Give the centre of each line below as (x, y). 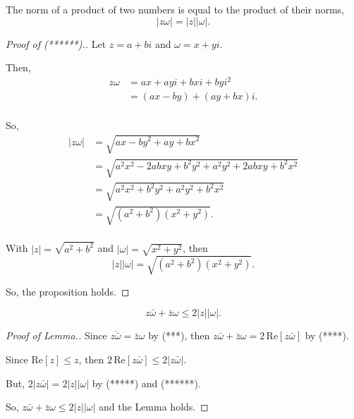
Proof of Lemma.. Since (56, 335)
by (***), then (179, 335)
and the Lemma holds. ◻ (154, 407)
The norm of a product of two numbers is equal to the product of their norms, (175, 9)
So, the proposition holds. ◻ (68, 291)
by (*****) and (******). (146, 383)
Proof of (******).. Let (56, 43)
